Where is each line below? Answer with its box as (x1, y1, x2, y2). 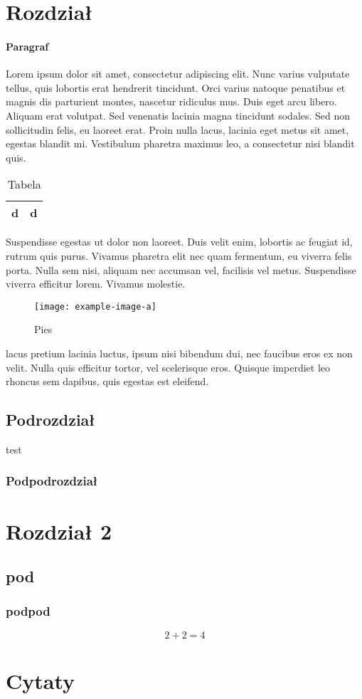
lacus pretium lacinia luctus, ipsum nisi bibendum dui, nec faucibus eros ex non (6, 345, 353, 360)
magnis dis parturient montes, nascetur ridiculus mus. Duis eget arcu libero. (6, 94, 337, 109)
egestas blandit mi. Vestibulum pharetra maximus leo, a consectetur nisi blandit (6, 136, 355, 151)
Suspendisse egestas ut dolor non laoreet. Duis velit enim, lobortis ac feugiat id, (6, 234, 353, 249)
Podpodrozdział (6, 472, 98, 490)
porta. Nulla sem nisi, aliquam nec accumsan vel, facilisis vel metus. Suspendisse (6, 262, 356, 277)
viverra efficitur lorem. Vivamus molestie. (6, 276, 186, 291)
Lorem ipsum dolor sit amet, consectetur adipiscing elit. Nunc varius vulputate (6, 66, 350, 81)
